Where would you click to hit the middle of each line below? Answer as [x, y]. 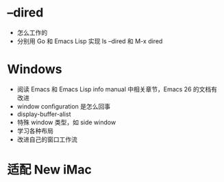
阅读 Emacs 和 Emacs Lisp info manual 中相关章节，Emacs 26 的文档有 [117, 89]
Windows [35, 69]
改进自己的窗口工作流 [47, 139]
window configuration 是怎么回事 [64, 106]
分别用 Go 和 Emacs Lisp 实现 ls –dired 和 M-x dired [90, 41]
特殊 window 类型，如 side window [66, 122]
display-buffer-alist [44, 114]
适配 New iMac [50, 170]
